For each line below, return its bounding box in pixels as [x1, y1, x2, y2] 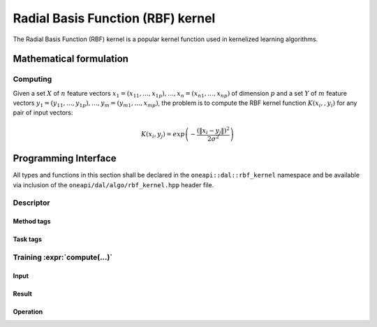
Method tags [13, 217, 51, 226]
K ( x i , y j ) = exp [140, 130, 185, 140]
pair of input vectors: [13, 108, 73, 117]
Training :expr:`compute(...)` [13, 252, 113, 262]
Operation [13, 307, 43, 316]
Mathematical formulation [13, 53, 129, 65]
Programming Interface [13, 152, 117, 164]
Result [13, 289, 33, 298]
